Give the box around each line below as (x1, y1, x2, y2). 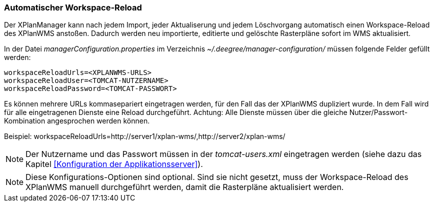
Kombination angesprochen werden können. (4, 116, 150, 125)
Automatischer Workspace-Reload (4, 2, 142, 12)
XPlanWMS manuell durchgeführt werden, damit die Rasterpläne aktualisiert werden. (25, 182, 344, 192)
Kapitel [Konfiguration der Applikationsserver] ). (25, 159, 203, 169)
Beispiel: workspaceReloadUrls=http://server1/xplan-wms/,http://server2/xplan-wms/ (4, 132, 285, 141)
